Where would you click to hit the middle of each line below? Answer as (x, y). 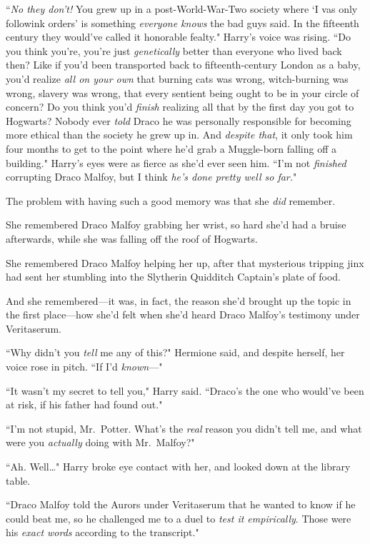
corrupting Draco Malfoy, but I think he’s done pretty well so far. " (151, 177)
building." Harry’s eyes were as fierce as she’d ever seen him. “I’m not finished (176, 162)
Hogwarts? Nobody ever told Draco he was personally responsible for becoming (179, 120)
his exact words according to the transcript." (102, 532)
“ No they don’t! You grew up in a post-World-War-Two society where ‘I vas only (182, 9)
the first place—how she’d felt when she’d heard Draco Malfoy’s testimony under (183, 314)
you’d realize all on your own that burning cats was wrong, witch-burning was (177, 78)
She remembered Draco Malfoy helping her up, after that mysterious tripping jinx (185, 262)
